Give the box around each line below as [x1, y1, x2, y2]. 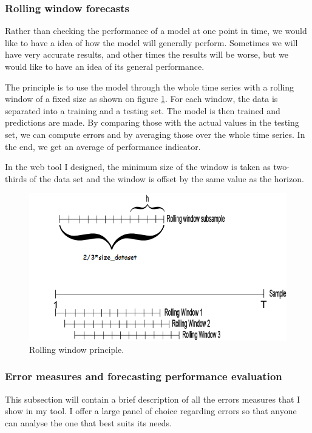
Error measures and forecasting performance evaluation [5, 369, 282, 384]
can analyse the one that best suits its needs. [5, 416, 172, 429]
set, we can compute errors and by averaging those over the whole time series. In [5, 128, 305, 140]
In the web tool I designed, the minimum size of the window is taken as [5, 160, 271, 173]
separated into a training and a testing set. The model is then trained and [5, 104, 280, 117]
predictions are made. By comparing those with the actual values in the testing [5, 116, 299, 129]
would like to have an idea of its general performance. [5, 60, 205, 72]
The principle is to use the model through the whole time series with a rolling [5, 80, 294, 93]
